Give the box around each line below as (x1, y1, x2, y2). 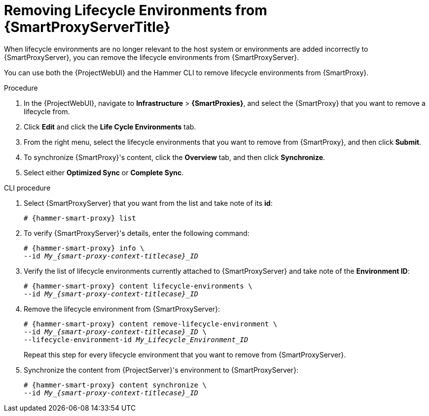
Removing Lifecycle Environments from (4, 2, 267, 19)
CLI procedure (4, 183, 51, 192)
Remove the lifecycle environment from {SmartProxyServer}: (24, 304, 220, 313)
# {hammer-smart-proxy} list (24, 214, 136, 222)
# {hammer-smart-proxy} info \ (24, 244, 144, 252)
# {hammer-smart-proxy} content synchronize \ (24, 381, 207, 389)
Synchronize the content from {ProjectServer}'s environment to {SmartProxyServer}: (24, 365, 299, 374)
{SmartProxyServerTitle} (4, 19, 171, 35)
